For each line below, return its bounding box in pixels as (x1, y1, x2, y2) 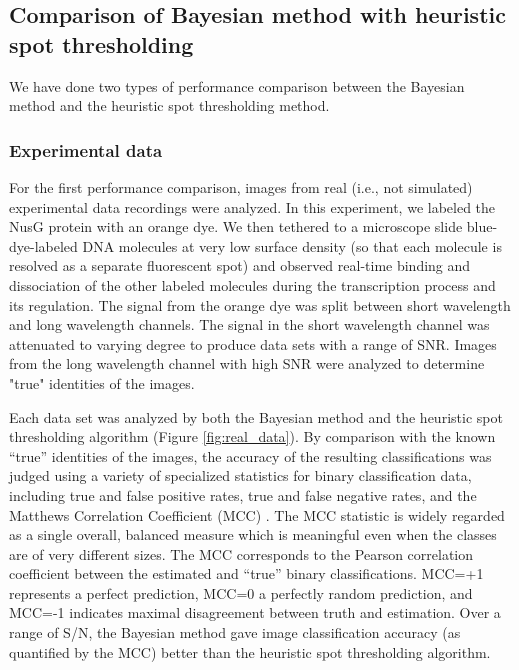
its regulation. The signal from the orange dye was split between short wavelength (9, 294, 511, 315)
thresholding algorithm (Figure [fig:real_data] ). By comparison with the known (9, 426, 496, 447)
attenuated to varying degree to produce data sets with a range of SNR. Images (9, 333, 497, 354)
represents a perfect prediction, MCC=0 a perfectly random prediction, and (9, 582, 473, 603)
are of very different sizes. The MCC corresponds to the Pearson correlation (9, 543, 474, 564)
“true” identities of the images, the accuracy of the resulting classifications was (9, 445, 492, 466)
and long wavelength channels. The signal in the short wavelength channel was (9, 314, 490, 335)
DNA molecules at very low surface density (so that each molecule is (82, 235, 502, 256)
